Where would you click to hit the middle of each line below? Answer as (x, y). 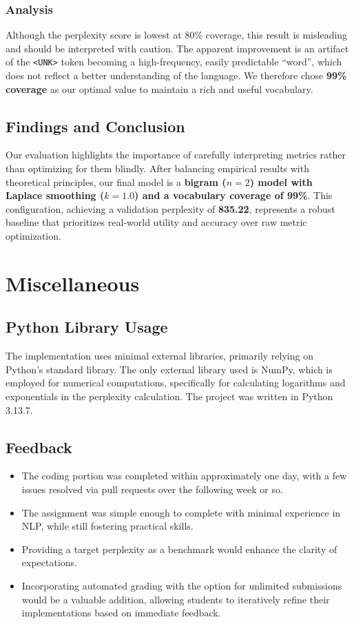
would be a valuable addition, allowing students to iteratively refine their (176, 599)
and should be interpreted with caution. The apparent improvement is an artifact (177, 48)
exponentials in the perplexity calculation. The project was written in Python (169, 396)
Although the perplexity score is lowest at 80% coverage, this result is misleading (177, 35)
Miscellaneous (73, 283)
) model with (281, 181)
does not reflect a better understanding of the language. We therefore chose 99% (176, 75)
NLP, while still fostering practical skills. (107, 526)
